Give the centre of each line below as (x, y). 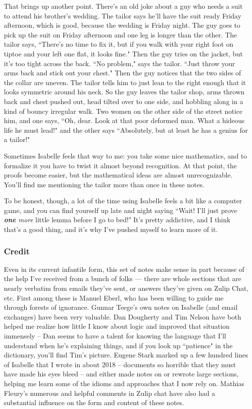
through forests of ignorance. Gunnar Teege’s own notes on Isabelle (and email (121, 307)
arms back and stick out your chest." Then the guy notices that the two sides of (123, 73)
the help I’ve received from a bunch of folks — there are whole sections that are (123, 278)
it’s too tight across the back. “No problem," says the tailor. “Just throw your (119, 63)
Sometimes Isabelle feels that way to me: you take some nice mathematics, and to (126, 155)
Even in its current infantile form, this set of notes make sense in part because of (124, 269)
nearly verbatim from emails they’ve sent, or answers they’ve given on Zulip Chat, (126, 288)
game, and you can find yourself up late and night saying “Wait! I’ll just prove (121, 210)
